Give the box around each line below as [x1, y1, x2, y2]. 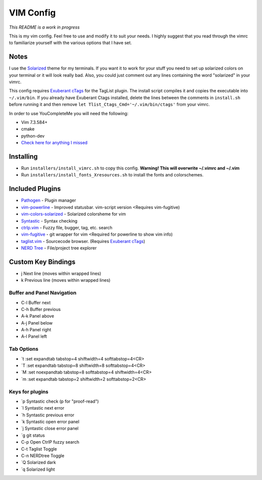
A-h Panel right [21, 327, 51, 333]
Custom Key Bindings [9, 257, 76, 266]
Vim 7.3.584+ [21, 119, 48, 125]
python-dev [21, 133, 45, 138]
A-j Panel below [21, 320, 53, 326]
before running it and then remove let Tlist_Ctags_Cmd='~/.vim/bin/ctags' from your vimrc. [9, 102, 210, 107]
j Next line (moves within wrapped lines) [21, 270, 101, 276]
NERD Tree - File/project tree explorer [21, 245, 97, 251]
